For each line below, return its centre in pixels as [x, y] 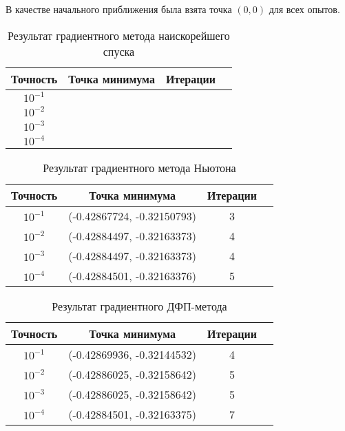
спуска [119, 51]
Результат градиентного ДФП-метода [139, 306]
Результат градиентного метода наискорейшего [119, 35]
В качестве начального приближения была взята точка [119, 9]
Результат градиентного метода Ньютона [139, 167]
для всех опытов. [304, 9]
